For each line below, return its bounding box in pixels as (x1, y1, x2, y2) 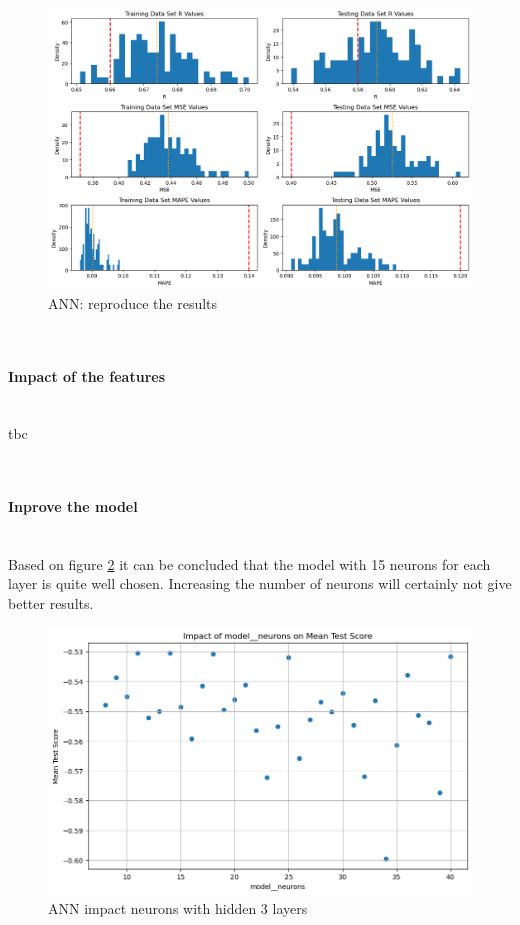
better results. (8, 593, 94, 614)
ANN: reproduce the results (48, 292, 218, 313)
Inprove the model (8, 496, 138, 517)
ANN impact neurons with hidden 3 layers (48, 898, 308, 919)
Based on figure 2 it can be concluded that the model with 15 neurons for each (8, 553, 491, 574)
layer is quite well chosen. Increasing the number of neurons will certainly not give (8, 573, 512, 594)
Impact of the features (8, 365, 166, 386)
